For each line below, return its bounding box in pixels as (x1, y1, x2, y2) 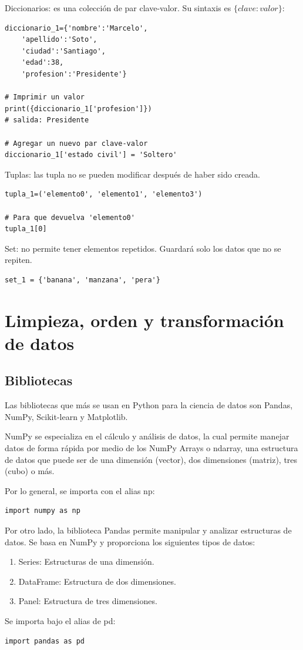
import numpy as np (5, 506, 80, 515)
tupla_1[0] (5, 225, 47, 234)
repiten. (5, 254, 32, 266)
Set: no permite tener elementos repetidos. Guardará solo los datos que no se (5, 242, 281, 254)
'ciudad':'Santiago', (21, 46, 106, 55)
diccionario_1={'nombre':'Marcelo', (5, 24, 148, 32)
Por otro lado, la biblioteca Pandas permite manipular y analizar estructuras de (5, 524, 292, 536)
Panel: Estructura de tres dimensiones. (18, 595, 157, 607)
